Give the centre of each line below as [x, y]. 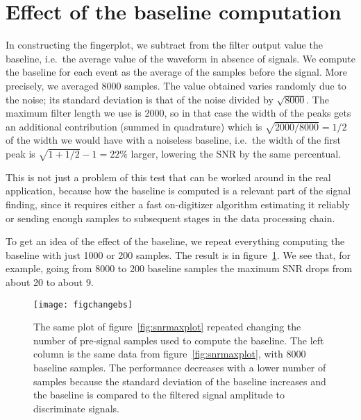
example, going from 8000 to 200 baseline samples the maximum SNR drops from [179, 268]
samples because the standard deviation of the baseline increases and [180, 381]
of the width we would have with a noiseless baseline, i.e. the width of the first [174, 140]
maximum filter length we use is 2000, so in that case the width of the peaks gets [178, 113]
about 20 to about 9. [50, 282]
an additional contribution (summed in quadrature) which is [134, 126]
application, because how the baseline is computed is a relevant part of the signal [178, 191]
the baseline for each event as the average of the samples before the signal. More [177, 72]
